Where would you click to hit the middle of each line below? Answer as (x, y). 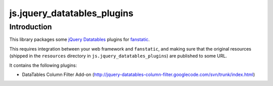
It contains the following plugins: (43, 65)
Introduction (31, 27)
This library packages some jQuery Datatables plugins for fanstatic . (80, 39)
